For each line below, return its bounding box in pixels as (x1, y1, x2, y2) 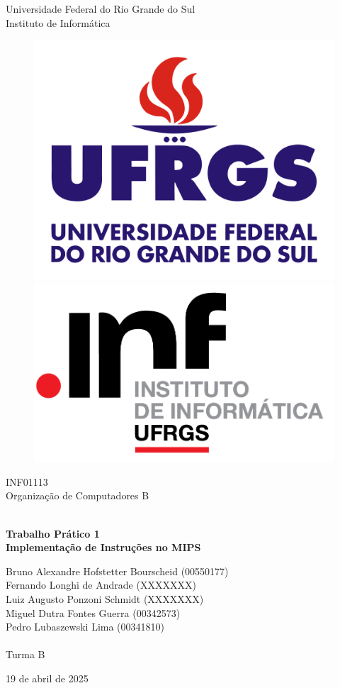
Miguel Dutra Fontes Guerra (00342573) (6, 605, 181, 620)
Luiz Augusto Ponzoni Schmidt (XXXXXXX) (6, 591, 204, 606)
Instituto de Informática (6, 15, 110, 30)
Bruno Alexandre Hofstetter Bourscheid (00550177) (6, 563, 229, 578)
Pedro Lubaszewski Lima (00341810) (6, 619, 164, 634)
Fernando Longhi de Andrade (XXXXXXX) (6, 577, 196, 592)
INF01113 (6, 474, 48, 489)
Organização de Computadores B (6, 488, 149, 503)
